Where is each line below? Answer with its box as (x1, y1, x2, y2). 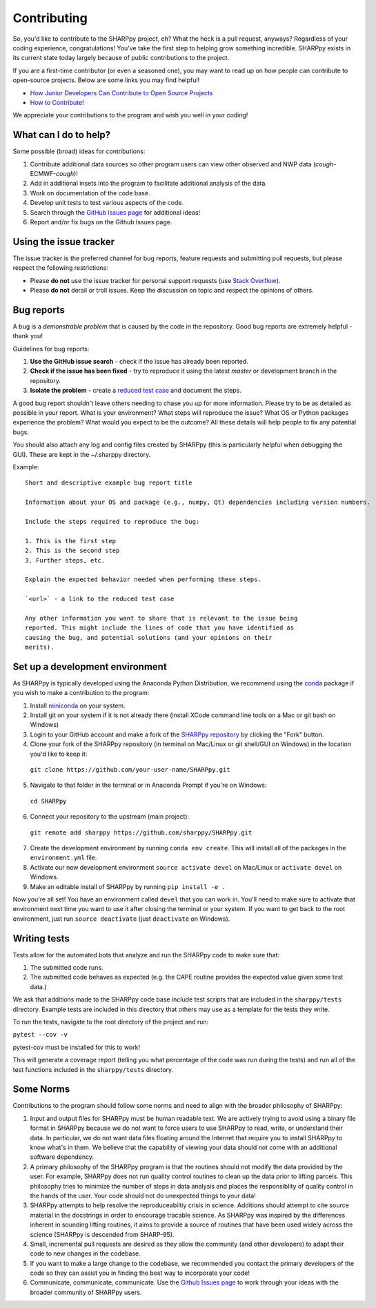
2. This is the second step (25, 547, 120, 555)
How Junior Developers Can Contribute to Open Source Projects (30, 88, 213, 97)
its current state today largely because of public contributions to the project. (12, 54, 230, 62)
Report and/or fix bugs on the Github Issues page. (30, 217, 172, 226)
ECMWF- (30, 169, 57, 177)
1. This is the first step (25, 537, 117, 545)
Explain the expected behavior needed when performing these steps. (25, 576, 261, 583)
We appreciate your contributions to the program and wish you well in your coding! (12, 111, 248, 119)
